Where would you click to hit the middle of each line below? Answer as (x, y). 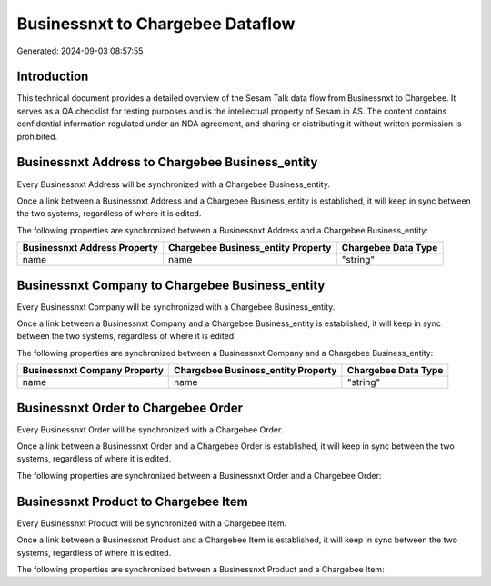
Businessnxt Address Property (90, 248)
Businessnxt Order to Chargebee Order (130, 407)
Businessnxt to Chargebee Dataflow (156, 24)
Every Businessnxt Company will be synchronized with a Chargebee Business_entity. (176, 307)
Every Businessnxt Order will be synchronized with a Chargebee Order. (150, 429)
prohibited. (37, 136)
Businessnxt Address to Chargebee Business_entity (167, 162)
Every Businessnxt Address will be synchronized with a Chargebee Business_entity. (174, 184)
